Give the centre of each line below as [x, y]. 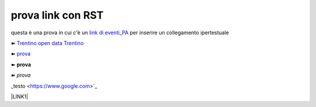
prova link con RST [57, 15]
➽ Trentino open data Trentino [47, 43]
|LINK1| [20, 97]
